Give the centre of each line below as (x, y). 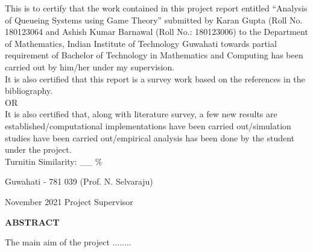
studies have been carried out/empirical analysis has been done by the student (150, 137)
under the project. (38, 149)
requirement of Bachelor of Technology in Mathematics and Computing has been (154, 55)
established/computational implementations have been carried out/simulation (148, 125)
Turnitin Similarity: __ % (54, 161)
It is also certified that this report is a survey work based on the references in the (155, 78)
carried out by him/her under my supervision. (90, 66)
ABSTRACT (32, 222)
